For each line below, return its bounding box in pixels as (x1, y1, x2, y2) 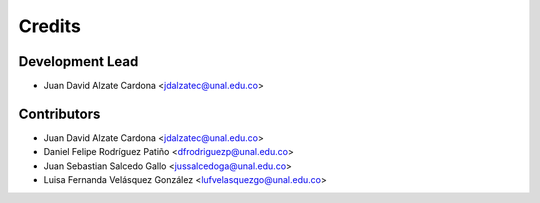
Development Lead (18, 53, 139, 70)
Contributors (18, 105, 101, 122)
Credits (18, 15, 82, 37)
